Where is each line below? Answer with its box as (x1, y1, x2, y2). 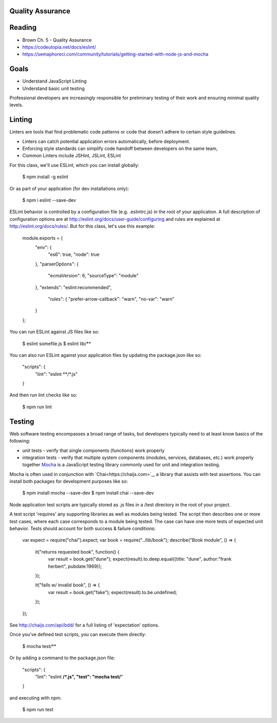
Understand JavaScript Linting (22, 78, 87, 84)
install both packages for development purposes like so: (9, 478, 128, 485)
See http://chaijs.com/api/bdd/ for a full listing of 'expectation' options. (9, 622, 160, 628)
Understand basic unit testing (22, 85, 85, 91)
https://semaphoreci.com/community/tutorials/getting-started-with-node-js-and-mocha (22, 51, 209, 58)
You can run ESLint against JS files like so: (9, 329, 100, 335)
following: (9, 438, 30, 444)
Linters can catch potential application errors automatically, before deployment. (22, 138, 190, 144)
